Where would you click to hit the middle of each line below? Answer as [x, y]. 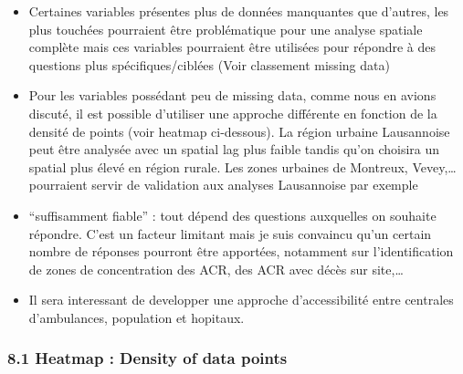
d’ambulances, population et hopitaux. [137, 317]
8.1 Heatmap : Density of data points [147, 358]
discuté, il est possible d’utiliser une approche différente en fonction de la [233, 113]
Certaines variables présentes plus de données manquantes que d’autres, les [239, 11]
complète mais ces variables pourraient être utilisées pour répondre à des [232, 47]
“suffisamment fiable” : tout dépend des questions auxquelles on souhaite [232, 215]
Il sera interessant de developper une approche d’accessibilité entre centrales [241, 300]
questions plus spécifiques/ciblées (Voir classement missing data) [209, 64]
